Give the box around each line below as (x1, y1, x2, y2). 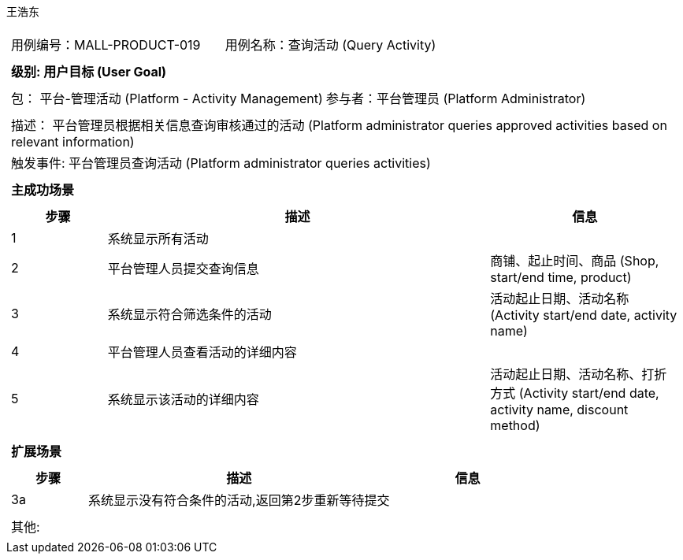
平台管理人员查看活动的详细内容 (107, 344, 297, 360)
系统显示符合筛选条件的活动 (107, 306, 272, 322)
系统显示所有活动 (107, 231, 209, 247)
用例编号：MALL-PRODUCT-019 (11, 37, 201, 53)
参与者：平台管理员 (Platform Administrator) (325, 91, 586, 106)
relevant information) (11, 134, 135, 150)
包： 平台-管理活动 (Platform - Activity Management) (11, 91, 323, 106)
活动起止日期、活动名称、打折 (490, 366, 667, 382)
